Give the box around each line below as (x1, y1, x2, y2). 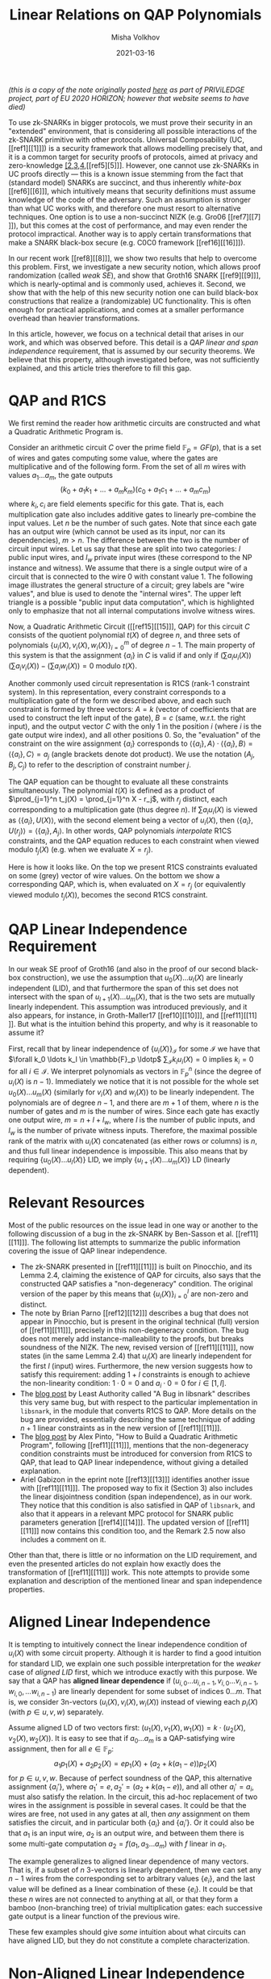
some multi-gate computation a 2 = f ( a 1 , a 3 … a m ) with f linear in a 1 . (8, 1839, 227, 1850)
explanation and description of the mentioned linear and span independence (8, 1576, 263, 1586)
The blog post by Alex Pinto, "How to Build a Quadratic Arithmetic (19, 1432, 238, 1441)
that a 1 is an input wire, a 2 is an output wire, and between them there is (8, 1828, 244, 1839)
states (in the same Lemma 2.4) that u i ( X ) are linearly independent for (19, 1350, 252, 1362)
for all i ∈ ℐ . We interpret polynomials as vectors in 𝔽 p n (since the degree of (8, 1065, 262, 1078)
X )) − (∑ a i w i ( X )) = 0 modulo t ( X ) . (29, 661, 137, 672)
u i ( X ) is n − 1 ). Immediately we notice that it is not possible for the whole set (8, 1077, 260, 1089)
